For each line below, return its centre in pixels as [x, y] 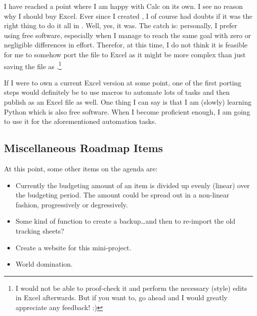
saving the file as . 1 [33, 65]
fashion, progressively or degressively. [72, 204]
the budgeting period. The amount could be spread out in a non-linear [122, 195]
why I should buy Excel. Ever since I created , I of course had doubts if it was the [128, 16]
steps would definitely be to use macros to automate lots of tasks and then [117, 92]
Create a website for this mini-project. [73, 247]
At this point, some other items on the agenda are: [81, 168]
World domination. [44, 264]
